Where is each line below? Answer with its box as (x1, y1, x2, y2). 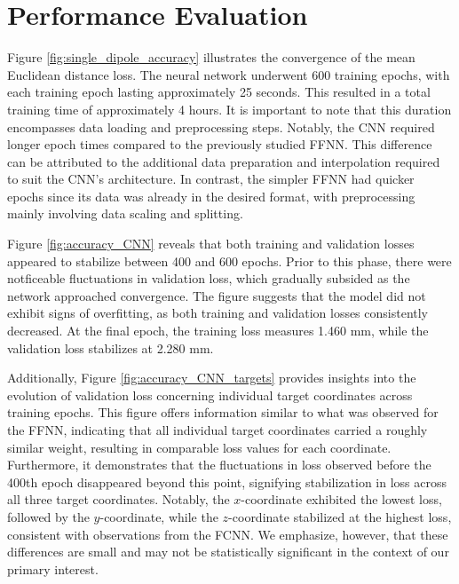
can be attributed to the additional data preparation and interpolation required (7, 152, 440, 170)
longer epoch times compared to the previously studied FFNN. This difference (7, 135, 432, 154)
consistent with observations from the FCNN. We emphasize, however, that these (7, 525, 448, 543)
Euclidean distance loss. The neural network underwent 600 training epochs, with (7, 65, 450, 83)
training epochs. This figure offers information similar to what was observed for (7, 403, 439, 422)
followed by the (7, 507, 90, 525)
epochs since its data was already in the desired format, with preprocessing (7, 186, 415, 205)
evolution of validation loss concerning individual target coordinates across (7, 385, 413, 404)
